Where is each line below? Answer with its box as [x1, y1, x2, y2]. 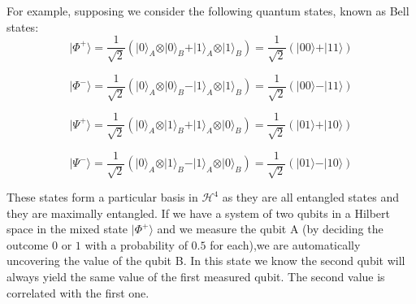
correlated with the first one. [6, 284, 149, 301]
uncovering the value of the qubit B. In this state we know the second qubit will [6, 252, 405, 269]
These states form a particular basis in [6, 189, 198, 205]
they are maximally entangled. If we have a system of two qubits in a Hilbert [6, 204, 390, 221]
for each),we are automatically [210, 236, 361, 253]
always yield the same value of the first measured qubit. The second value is [6, 267, 385, 284]
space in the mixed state [6, 220, 128, 237]
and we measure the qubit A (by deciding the [157, 220, 383, 237]
